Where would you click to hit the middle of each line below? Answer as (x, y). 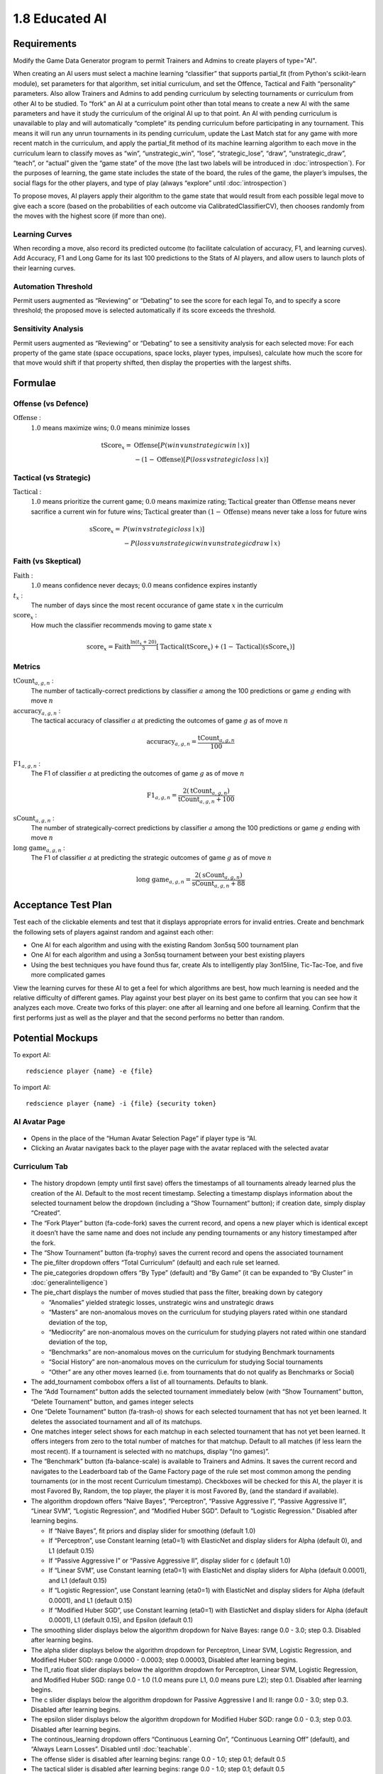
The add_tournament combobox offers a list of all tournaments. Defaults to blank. (150, 1382)
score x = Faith (109, 648)
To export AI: (32, 1054)
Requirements (45, 44)
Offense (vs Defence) (51, 404)
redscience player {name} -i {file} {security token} (121, 1103)
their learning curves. (44, 268)
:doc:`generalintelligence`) (69, 1283)
